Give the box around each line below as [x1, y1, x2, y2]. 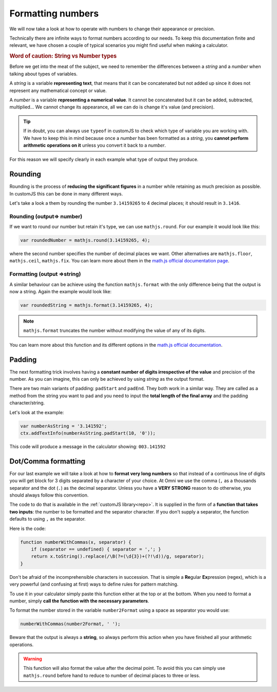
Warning [23, 656, 42, 662]
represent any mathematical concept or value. [9, 87, 107, 94]
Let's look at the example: [9, 409, 64, 415]
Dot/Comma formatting [9, 457, 86, 466]
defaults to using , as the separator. [9, 516, 86, 522]
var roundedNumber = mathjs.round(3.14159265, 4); [20, 237, 151, 243]
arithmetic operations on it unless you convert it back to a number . [23, 142, 166, 148]
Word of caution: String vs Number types [9, 52, 117, 60]
